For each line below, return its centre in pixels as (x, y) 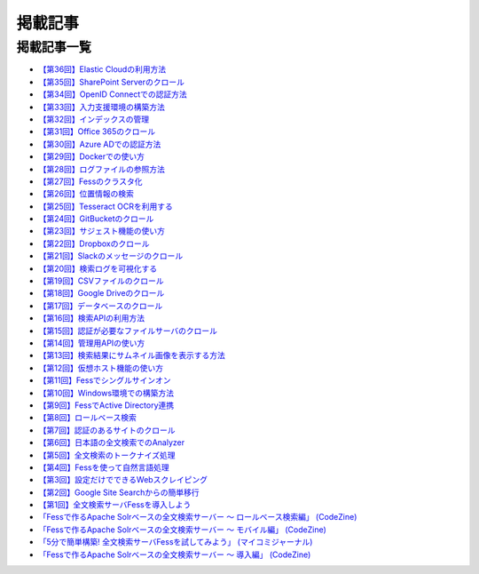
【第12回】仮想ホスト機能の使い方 (101, 368)
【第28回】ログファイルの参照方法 (102, 169)
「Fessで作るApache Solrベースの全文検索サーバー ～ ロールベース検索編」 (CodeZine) (198, 517)
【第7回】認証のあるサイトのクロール (107, 430)
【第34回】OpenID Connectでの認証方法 (113, 94)
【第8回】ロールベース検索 (87, 418)
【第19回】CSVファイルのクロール (101, 281)
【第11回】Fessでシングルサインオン (105, 380)
